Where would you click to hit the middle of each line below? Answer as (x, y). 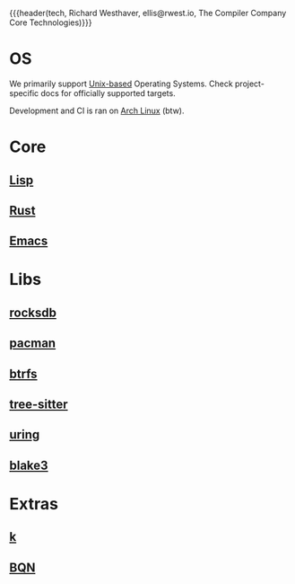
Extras (34, 504)
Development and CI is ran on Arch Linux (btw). (97, 111)
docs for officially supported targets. (108, 93)
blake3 (29, 465)
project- (249, 84)
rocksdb (33, 312)
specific (24, 93)
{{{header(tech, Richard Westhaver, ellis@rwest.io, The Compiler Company (148, 13)
